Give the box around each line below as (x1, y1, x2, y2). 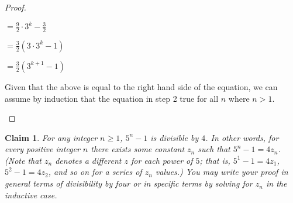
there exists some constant (91, 143, 185, 155)
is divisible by (150, 131, 199, 143)
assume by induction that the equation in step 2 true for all (5, 92, 219, 104)
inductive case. (5, 188, 57, 201)
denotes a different (55, 154, 122, 166)
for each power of (130, 154, 193, 166)
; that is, (199, 154, 230, 166)
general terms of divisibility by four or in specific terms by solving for (5, 177, 253, 190)
